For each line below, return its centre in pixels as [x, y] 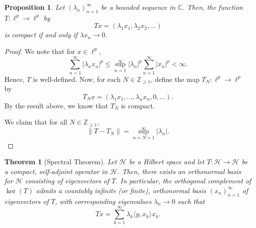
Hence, [14, 79]
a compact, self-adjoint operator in [56, 171]
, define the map [175, 79]
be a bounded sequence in [138, 7]
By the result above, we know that [56, 105]
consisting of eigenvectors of [67, 181]
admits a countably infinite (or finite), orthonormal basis [121, 190]
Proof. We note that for [40, 51]
